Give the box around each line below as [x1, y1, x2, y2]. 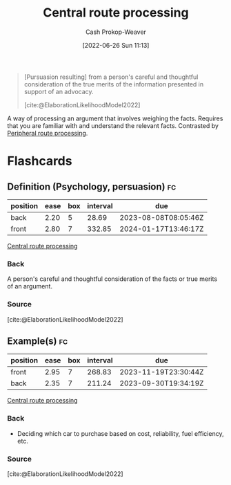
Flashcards [7, 154, 72, 169]
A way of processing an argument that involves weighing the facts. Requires [7, 114, 223, 122]
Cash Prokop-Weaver [85, 28, 147, 36]
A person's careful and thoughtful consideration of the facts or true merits [7, 275, 218, 283]
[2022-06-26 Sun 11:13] [82, 41, 150, 49]
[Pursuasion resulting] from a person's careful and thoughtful [23, 73, 199, 81]
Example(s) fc [7, 335, 68, 347]
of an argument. [7, 282, 53, 291]
